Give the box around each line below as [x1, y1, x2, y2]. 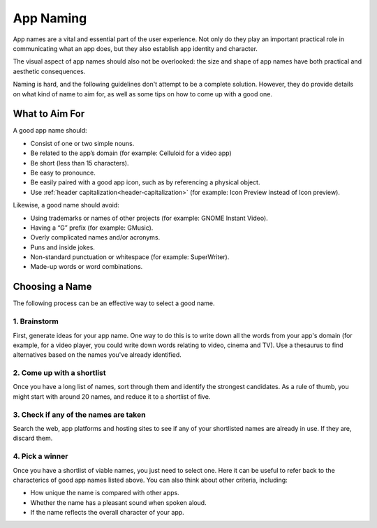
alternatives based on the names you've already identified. [13, 351, 182, 359]
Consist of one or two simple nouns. [30, 139, 135, 147]
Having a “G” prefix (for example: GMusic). [30, 223, 154, 232]
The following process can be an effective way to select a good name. [13, 299, 215, 307]
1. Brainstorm [13, 316, 59, 326]
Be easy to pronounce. [30, 168, 96, 177]
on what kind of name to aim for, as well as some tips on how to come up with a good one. [13, 89, 272, 98]
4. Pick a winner [13, 451, 68, 461]
